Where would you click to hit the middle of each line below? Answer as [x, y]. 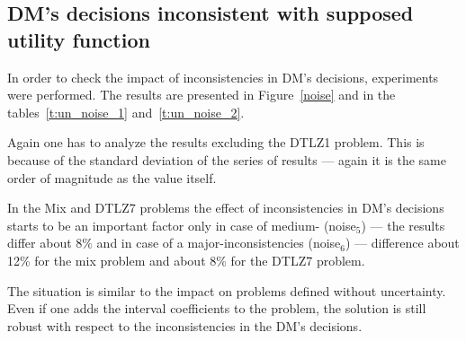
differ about [40, 243]
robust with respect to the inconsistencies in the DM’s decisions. [185, 325]
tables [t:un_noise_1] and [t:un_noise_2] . [126, 112]
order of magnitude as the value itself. [112, 177]
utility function [79, 39]
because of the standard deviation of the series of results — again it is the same [227, 159]
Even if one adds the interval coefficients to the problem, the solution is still [217, 308]
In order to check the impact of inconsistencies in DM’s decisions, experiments [223, 77]
